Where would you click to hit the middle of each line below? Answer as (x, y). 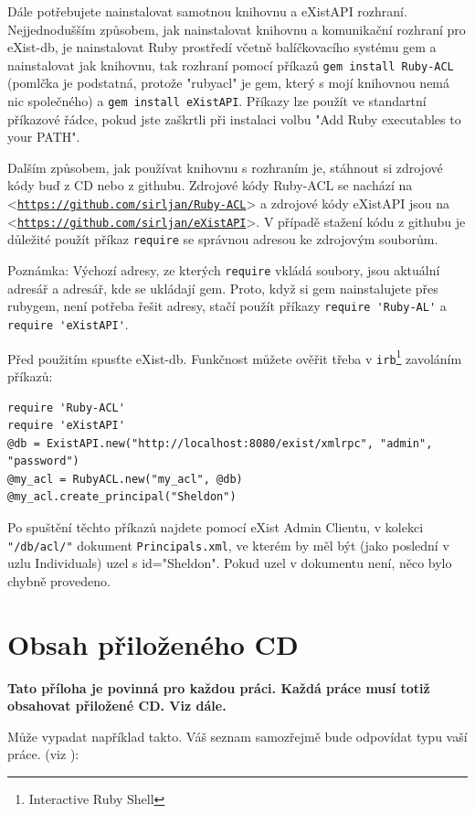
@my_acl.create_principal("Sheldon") (122, 497)
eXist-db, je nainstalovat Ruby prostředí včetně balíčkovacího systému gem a (222, 47)
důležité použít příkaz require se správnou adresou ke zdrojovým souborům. (223, 239)
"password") (43, 461)
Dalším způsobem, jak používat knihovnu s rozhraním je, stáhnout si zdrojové (225, 167)
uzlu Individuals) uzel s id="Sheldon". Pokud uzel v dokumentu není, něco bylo (230, 563)
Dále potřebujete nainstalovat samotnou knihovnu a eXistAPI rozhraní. (207, 11)
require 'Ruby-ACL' (66, 407)
